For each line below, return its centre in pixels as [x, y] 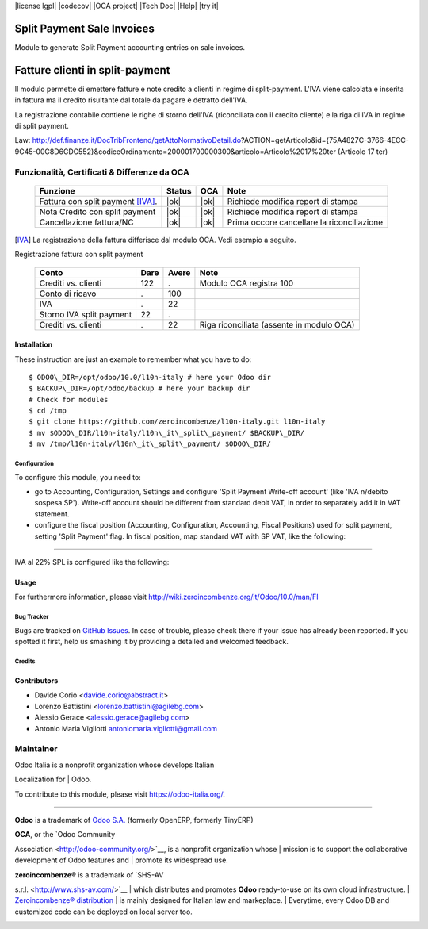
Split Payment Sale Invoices [84, 28]
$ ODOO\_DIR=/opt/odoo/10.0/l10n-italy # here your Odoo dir [150, 377]
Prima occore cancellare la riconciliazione [305, 222]
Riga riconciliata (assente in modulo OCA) [277, 324]
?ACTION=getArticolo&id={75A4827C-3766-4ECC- [325, 140]
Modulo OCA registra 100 [246, 283]
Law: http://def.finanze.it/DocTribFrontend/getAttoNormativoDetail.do [128, 140]
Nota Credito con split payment [97, 212]
